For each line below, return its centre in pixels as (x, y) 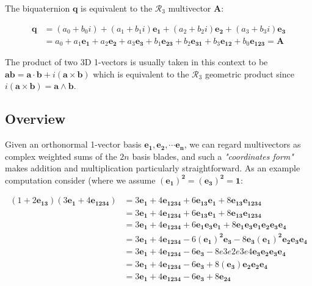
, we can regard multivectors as (242, 144)
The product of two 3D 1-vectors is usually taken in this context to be (136, 62)
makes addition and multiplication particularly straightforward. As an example (153, 168)
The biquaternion (38, 8)
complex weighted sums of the (61, 156)
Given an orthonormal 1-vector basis (73, 144)
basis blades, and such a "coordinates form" (213, 156)
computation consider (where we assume (80, 180)
